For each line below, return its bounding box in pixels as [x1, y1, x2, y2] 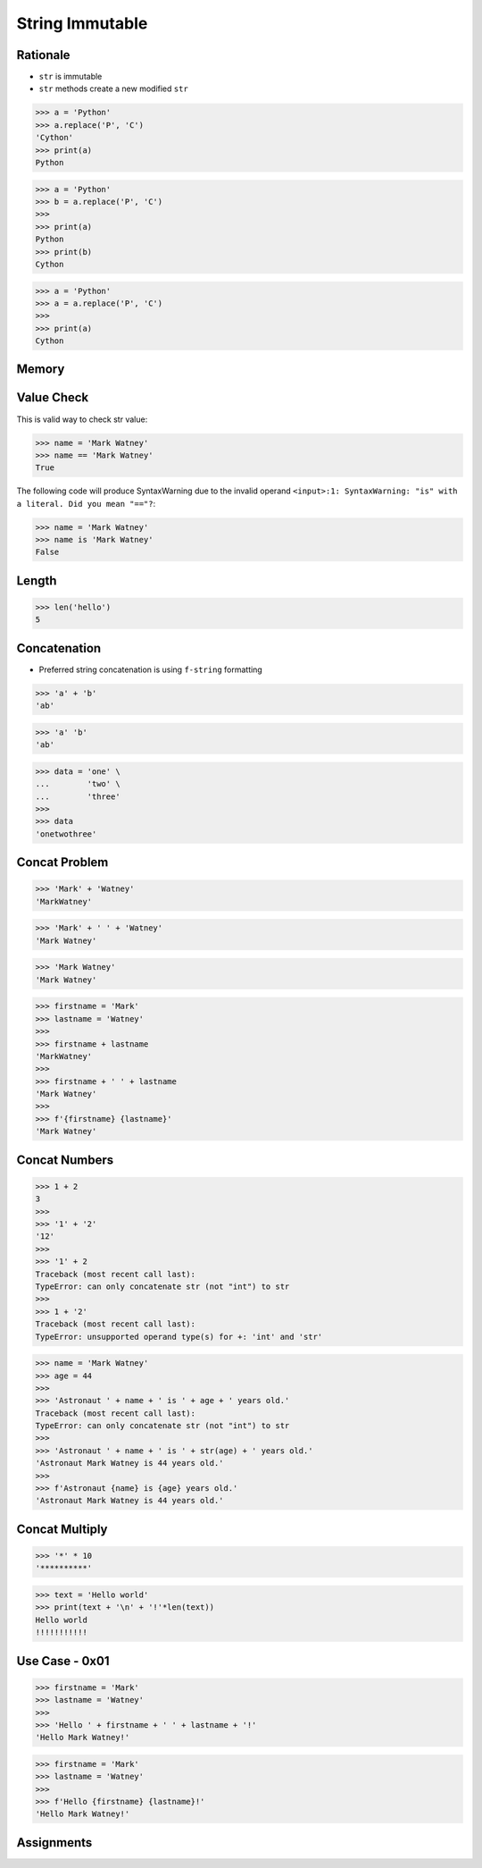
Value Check [16, 390, 89, 406]
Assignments [16, 1835, 93, 1850]
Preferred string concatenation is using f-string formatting [38, 664, 262, 675]
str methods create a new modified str [38, 83, 189, 94]
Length [16, 573, 57, 588]
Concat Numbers [16, 1152, 114, 1167]
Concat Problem [16, 854, 109, 871]
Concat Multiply [16, 1521, 108, 1536]
